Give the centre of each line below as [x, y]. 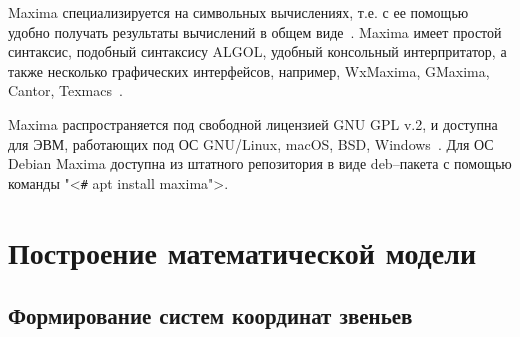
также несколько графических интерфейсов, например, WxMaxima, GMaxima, [249, 70]
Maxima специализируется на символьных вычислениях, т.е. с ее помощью [238, 12]
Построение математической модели [242, 251]
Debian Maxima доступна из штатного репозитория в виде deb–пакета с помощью [260, 163]
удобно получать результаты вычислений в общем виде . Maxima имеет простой [255, 31]
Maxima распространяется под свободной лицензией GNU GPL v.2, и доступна [253, 123]
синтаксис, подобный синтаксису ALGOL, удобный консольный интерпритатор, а [257, 51]
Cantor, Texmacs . [65, 90]
